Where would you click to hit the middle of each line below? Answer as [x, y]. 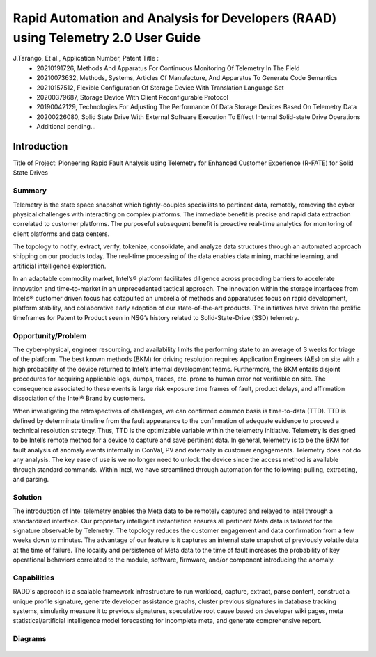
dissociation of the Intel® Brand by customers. [79, 398]
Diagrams [30, 639]
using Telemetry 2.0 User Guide [107, 38]
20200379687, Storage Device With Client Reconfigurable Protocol [133, 97]
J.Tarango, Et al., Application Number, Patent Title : [86, 58]
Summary [30, 191]
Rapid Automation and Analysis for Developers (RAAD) [175, 18]
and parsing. [31, 480]
